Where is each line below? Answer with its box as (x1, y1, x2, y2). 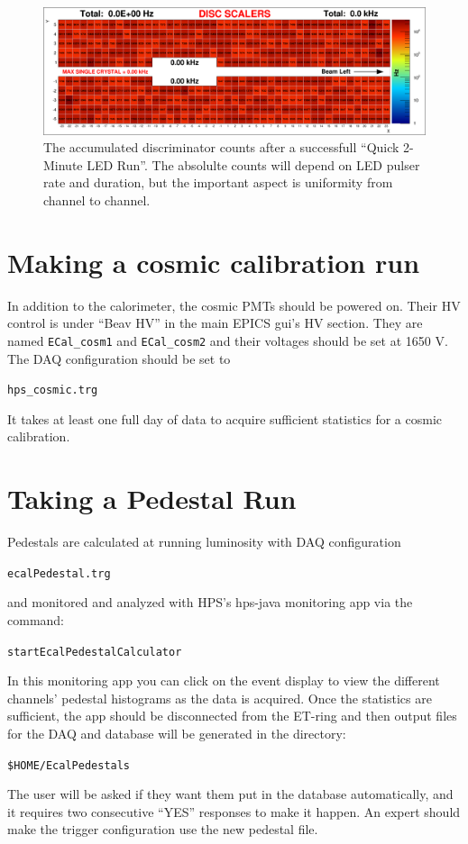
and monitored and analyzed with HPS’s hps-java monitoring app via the (7, 593, 413, 612)
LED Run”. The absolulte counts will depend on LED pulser (87, 155, 420, 174)
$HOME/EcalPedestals (7, 758, 131, 772)
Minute (43, 155, 83, 174)
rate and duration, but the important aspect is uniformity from (43, 173, 393, 192)
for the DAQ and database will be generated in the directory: (7, 723, 346, 742)
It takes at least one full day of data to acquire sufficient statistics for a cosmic (7, 409, 442, 428)
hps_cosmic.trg (7, 384, 98, 397)
